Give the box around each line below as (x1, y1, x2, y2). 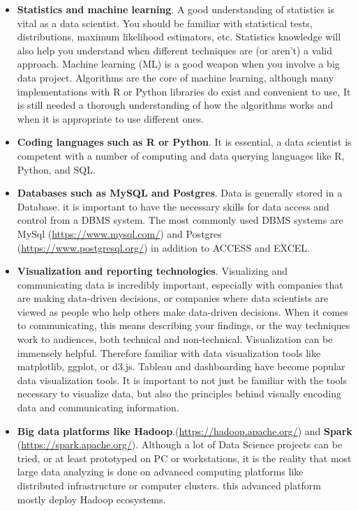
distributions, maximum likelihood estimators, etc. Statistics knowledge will (17, 29, 341, 44)
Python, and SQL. (17, 162, 96, 176)
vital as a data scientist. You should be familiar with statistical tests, (17, 15, 313, 30)
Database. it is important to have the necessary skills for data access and (17, 199, 329, 213)
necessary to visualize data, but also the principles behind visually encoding (17, 386, 341, 401)
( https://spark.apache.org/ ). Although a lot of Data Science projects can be (17, 437, 343, 452)
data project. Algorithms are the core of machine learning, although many (17, 70, 334, 84)
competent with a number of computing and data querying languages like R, (17, 148, 345, 162)
